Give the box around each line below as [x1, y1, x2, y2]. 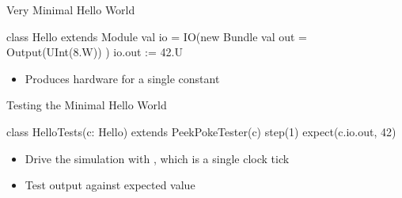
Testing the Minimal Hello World [6, 97, 167, 113]
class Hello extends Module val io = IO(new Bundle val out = [6, 28, 307, 44]
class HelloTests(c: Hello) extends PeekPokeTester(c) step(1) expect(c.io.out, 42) [6, 123, 396, 139]
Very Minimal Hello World [6, 2, 135, 17]
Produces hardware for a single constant [25, 70, 220, 86]
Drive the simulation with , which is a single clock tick [25, 150, 290, 166]
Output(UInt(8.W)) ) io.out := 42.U [6, 44, 183, 60]
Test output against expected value [25, 177, 195, 193]
